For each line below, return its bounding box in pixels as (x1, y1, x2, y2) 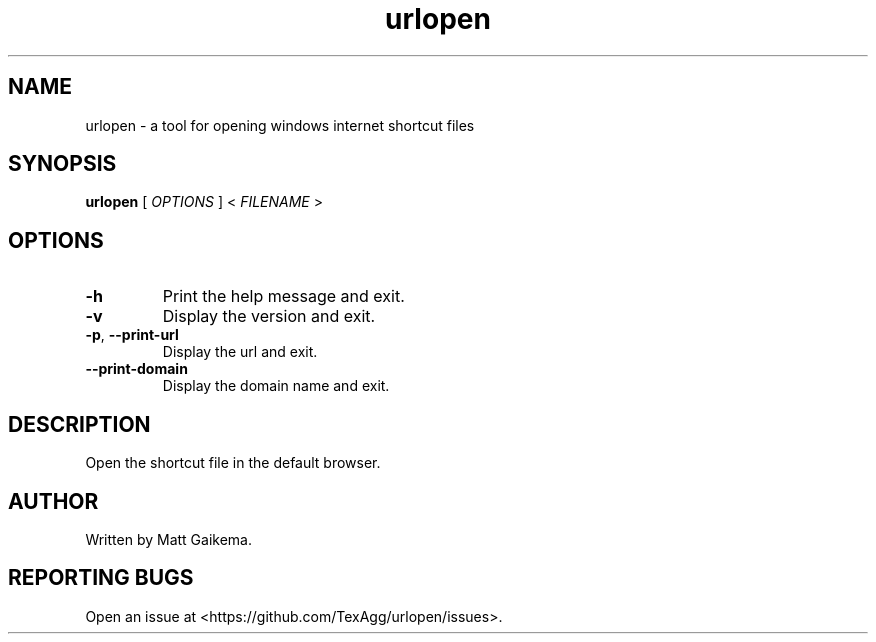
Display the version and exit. (162, 306, 376, 327)
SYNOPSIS (8, 151, 117, 177)
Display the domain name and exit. (162, 377, 390, 395)
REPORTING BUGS (8, 565, 194, 591)
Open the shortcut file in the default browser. (85, 454, 381, 472)
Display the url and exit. (162, 343, 318, 361)
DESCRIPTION (8, 411, 151, 437)
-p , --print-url (85, 326, 179, 344)
